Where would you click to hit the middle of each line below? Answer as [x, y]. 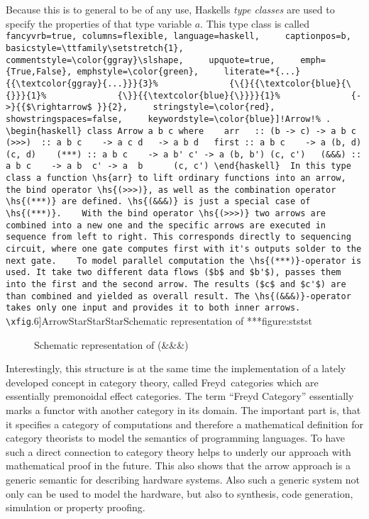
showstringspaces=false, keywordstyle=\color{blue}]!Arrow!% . [169, 119]
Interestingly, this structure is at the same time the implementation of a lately [176, 368]
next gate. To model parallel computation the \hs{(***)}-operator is [184, 261]
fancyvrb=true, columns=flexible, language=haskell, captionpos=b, [178, 37]
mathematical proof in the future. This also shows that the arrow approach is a [178, 465]
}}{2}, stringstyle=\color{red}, [186, 107]
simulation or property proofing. [76, 507]
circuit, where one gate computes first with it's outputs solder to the [184, 249]
